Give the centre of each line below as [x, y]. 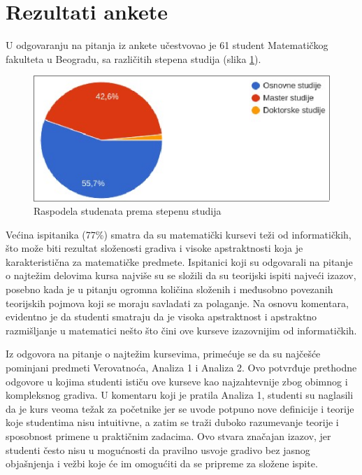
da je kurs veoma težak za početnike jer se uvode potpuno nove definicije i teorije [180, 408]
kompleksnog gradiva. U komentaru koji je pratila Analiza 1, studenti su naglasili [180, 395]
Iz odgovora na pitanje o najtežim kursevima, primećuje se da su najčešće [163, 354]
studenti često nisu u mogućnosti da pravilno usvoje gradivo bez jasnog [158, 449]
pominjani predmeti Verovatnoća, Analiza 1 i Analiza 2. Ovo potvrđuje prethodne [181, 368]
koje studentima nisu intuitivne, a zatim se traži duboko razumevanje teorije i [172, 422]
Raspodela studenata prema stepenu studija [128, 211]
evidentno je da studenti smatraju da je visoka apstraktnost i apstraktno [161, 317]
